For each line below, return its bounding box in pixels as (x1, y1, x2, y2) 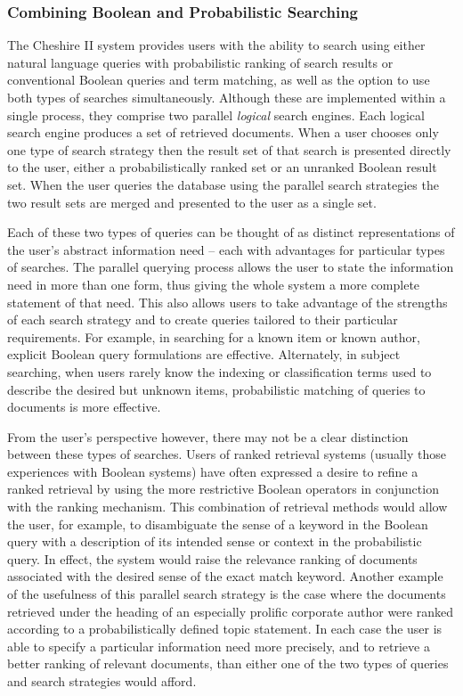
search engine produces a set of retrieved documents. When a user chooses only (7, 123, 439, 142)
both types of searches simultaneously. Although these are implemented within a (7, 88, 446, 106)
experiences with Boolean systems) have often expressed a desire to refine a (7, 462, 418, 480)
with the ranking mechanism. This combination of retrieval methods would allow (7, 497, 448, 516)
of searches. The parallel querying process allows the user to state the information (7, 258, 454, 276)
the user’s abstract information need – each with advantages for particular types (7, 240, 445, 258)
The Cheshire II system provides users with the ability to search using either (7, 36, 426, 54)
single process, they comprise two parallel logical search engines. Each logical (7, 105, 425, 124)
